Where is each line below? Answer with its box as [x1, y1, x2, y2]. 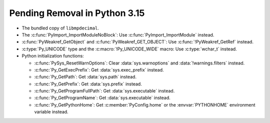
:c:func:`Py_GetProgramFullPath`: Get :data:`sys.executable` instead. [34, 88, 175, 94]
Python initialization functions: [21, 53, 84, 59]
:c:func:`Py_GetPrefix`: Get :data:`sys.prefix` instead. [34, 80, 142, 87]
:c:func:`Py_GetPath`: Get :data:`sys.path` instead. [34, 74, 137, 80]
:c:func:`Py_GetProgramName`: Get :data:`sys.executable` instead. [34, 95, 171, 101]
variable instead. [34, 109, 68, 115]
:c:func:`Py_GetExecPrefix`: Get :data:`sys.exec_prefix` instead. [34, 66, 164, 72]
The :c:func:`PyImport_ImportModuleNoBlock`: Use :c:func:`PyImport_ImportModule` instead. [21, 31, 214, 37]
